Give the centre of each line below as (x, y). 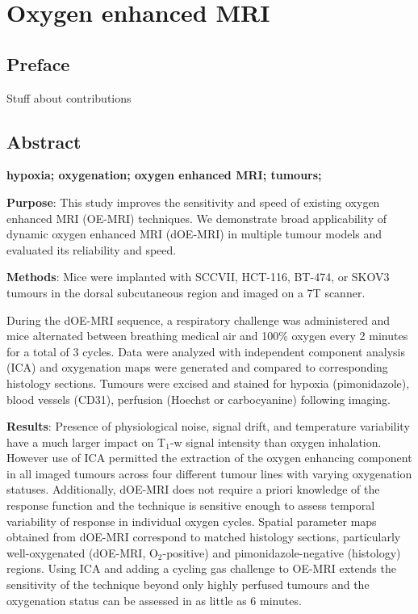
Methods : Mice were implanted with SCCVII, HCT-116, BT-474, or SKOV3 (198, 277)
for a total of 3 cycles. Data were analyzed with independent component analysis (206, 351)
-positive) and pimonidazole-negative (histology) (282, 552)
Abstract (44, 141)
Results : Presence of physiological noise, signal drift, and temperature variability (208, 426)
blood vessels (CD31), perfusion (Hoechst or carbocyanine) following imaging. (199, 399)
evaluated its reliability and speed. (92, 249)
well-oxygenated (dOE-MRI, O (82, 552)
